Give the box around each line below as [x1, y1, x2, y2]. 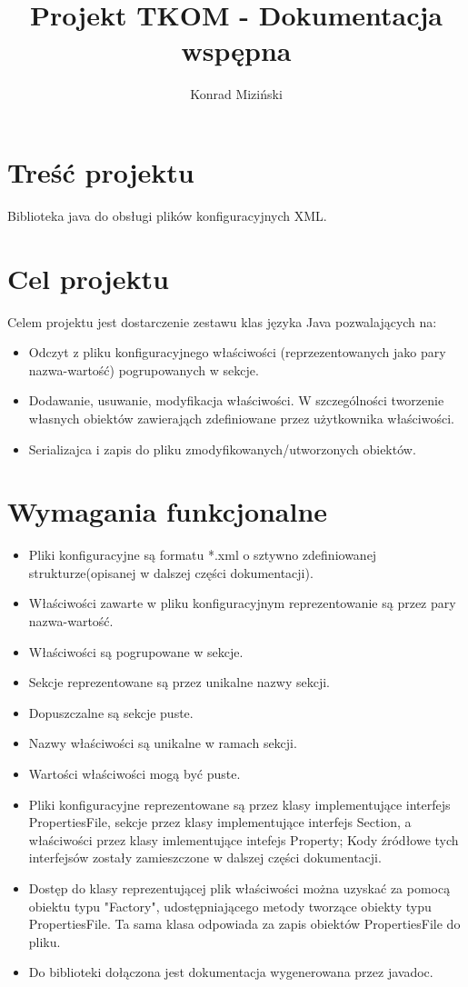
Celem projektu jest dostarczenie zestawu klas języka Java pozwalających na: [7, 312, 437, 331]
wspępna [181, 32, 292, 69]
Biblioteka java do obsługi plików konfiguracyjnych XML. [7, 205, 327, 224]
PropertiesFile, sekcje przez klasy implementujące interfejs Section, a [28, 813, 412, 832]
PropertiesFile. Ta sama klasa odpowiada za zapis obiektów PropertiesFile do [28, 914, 461, 933]
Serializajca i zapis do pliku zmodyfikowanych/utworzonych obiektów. [28, 439, 416, 458]
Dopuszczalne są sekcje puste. [28, 703, 194, 722]
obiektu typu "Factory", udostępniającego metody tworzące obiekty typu [28, 896, 432, 915]
